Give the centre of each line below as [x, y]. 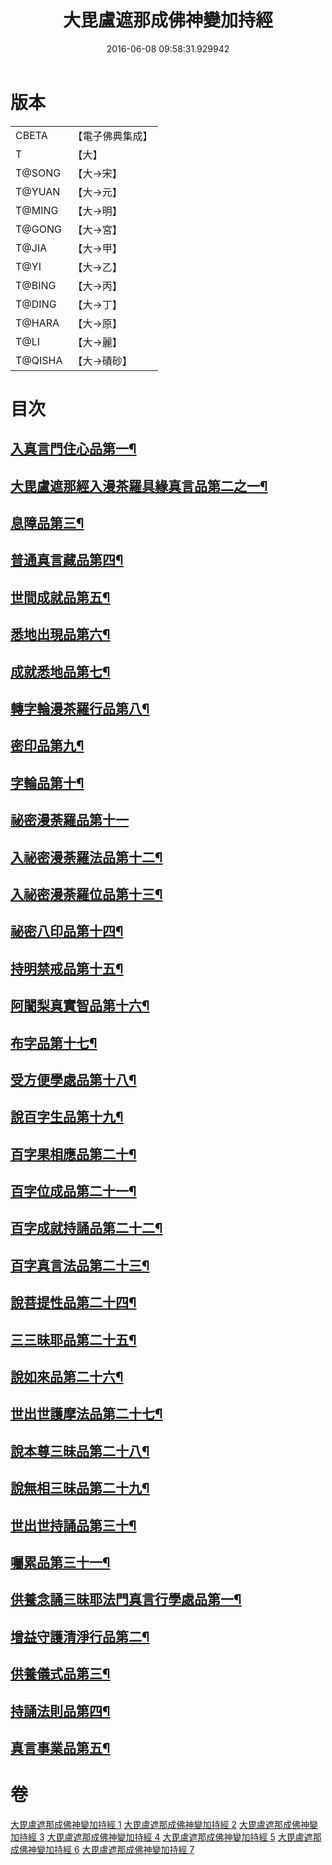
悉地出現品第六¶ [60, 634]
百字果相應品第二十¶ [73, 1154]
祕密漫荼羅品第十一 [69, 820]
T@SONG [38, 173]
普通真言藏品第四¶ [67, 560]
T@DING [36, 304]
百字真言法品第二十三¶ [80, 1265]
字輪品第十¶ [47, 782]
